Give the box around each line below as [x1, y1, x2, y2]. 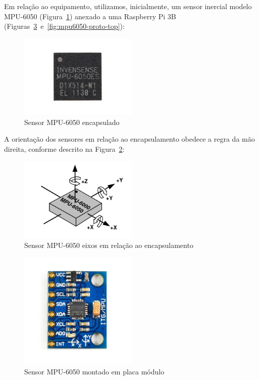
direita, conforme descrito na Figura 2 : [4, 143, 125, 154]
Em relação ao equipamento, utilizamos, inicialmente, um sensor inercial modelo [4, 1, 252, 11]
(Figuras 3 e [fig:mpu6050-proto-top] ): [4, 21, 125, 31]
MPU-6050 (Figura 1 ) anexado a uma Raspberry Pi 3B [4, 11, 176, 21]
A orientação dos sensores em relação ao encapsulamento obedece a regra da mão [4, 134, 255, 144]
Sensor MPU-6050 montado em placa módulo [24, 366, 165, 376]
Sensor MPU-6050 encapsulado [24, 116, 120, 127]
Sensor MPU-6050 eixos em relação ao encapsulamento [24, 239, 193, 250]
